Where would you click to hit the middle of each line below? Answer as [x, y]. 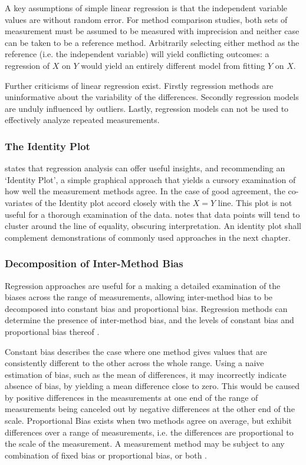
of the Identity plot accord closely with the [113, 202]
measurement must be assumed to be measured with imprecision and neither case [152, 31]
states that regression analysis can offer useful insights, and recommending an [145, 168]
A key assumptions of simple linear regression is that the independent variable [146, 8]
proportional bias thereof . [52, 331]
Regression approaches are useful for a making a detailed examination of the [143, 285]
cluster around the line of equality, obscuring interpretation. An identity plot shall [153, 226]
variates [19, 202]
